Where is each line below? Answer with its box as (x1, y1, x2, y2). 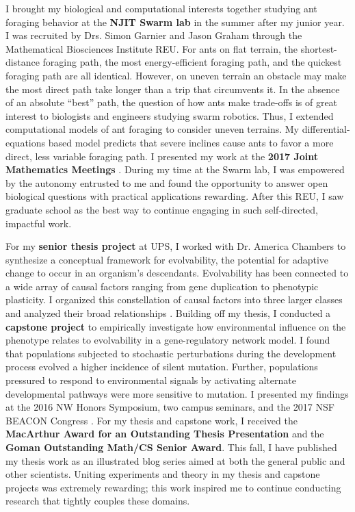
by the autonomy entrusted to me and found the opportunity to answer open (5, 175, 328, 190)
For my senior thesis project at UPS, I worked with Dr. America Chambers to (5, 239, 346, 253)
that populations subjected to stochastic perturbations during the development (5, 346, 337, 360)
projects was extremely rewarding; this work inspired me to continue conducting (5, 480, 341, 494)
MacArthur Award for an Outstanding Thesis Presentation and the (5, 426, 324, 441)
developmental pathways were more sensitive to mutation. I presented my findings (5, 386, 349, 400)
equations (5, 135, 46, 149)
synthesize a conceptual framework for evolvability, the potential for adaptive (5, 252, 329, 266)
